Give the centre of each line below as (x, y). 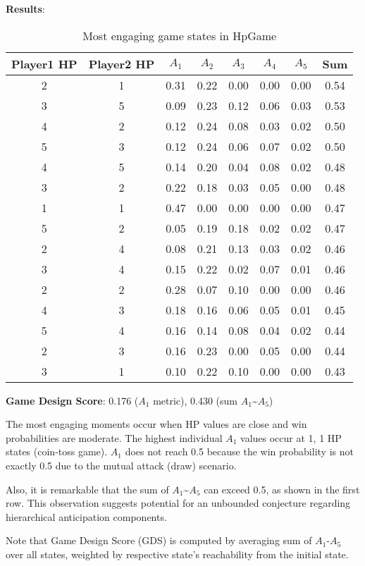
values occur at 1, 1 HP (291, 437)
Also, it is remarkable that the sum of (87, 489)
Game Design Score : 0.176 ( (72, 400)
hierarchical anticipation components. (86, 516)
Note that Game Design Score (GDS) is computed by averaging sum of (159, 540)
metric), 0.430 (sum (196, 400)
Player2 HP (122, 63)
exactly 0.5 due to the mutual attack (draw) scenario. (121, 465)
